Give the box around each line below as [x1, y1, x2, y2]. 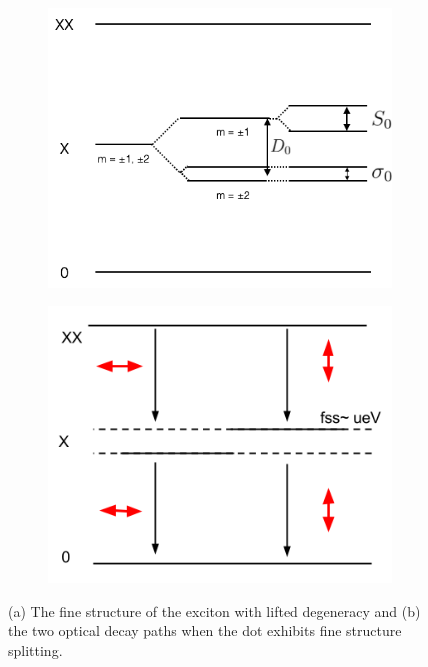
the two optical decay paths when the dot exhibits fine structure [8, 620, 402, 641]
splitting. [8, 640, 63, 661]
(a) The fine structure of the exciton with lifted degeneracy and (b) [8, 600, 421, 621]
